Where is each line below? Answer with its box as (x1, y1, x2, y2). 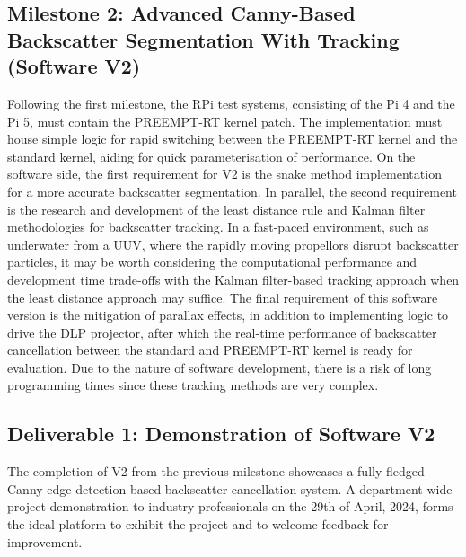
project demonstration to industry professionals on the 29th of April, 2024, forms (7, 497, 453, 516)
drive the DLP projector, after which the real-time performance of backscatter (7, 323, 437, 341)
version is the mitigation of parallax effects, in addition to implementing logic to (7, 305, 449, 324)
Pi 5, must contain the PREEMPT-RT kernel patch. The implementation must (7, 111, 443, 130)
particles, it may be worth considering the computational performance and (7, 252, 418, 271)
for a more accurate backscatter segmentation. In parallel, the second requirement (7, 181, 457, 200)
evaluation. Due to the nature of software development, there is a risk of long (7, 358, 432, 376)
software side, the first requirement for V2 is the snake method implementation (7, 164, 442, 183)
